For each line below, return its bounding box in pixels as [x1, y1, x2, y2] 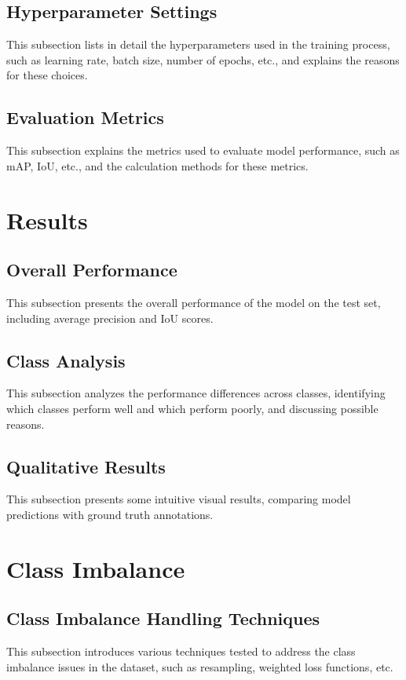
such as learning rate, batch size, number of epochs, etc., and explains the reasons [6, 51, 400, 68]
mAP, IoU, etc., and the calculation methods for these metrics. [6, 157, 309, 174]
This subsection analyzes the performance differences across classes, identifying [6, 385, 386, 401]
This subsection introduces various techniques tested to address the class [6, 643, 356, 660]
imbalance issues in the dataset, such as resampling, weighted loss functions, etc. [6, 658, 393, 675]
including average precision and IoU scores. [6, 309, 214, 326]
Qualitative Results [6, 454, 166, 478]
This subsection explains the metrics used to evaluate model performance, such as [6, 142, 400, 159]
